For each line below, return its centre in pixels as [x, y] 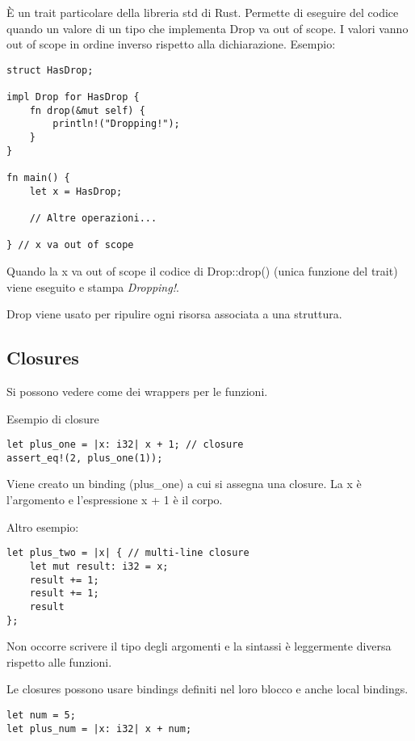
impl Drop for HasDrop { [73, 97]
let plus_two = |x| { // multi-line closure [128, 553]
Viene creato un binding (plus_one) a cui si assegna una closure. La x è [184, 484]
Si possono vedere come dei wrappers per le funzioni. [137, 391]
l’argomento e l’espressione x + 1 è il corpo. [115, 500]
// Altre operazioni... [93, 218]
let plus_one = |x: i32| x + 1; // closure [125, 445]
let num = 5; [41, 715]
